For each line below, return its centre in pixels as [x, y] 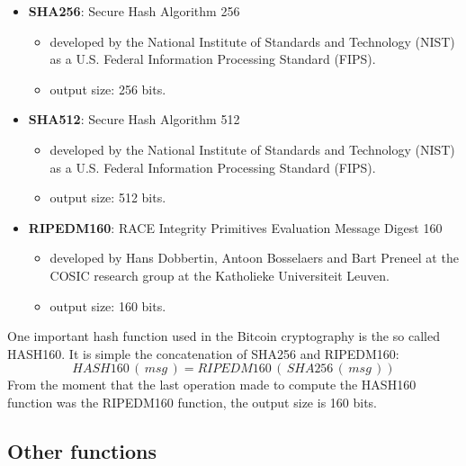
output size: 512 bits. [108, 197]
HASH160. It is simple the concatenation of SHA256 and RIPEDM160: [203, 353]
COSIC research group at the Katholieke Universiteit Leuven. [220, 275]
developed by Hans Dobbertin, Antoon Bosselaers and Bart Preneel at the [254, 258]
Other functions [82, 450]
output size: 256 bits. [108, 89]
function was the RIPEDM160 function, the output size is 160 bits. [192, 402]
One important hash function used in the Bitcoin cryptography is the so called [224, 336]
